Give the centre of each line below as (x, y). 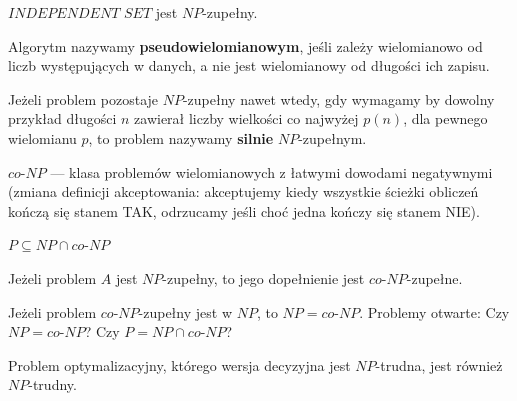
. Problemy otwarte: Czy (434, 311)
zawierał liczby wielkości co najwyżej (246, 118)
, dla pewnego (445, 118)
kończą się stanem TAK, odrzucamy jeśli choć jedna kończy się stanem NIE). (244, 210)
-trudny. (52, 384)
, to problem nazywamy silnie (181, 137)
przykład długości (62, 118)
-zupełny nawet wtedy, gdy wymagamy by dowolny (338, 98)
